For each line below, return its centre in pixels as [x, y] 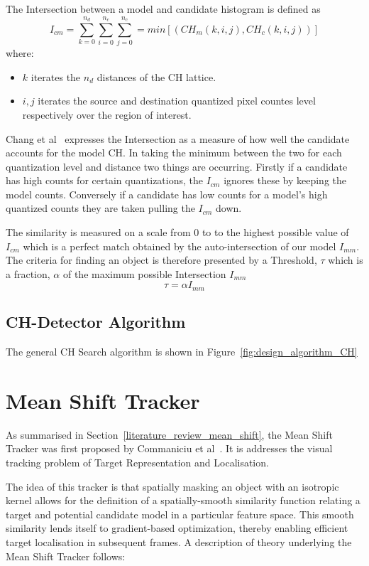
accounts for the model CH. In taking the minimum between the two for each [174, 153]
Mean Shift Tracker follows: [66, 556]
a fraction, [28, 273]
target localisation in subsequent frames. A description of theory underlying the [179, 541]
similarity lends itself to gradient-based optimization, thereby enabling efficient [177, 528]
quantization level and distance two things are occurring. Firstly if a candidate [177, 166]
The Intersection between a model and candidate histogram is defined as [163, 9]
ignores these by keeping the [285, 180]
